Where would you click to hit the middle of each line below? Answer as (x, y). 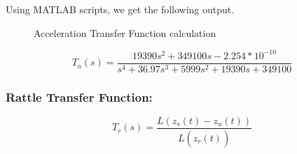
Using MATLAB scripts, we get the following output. (120, 9)
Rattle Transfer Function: (79, 97)
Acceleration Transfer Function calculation (125, 32)
